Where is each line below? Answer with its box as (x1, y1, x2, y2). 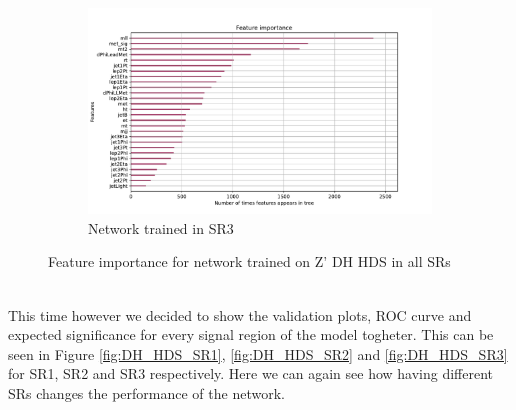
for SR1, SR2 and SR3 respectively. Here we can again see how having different (8, 363, 494, 384)
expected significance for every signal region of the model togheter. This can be (8, 324, 494, 345)
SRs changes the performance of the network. (8, 383, 285, 404)
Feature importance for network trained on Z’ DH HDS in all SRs (48, 251, 451, 272)
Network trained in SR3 (88, 217, 234, 238)
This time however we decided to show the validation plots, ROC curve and (8, 304, 472, 325)
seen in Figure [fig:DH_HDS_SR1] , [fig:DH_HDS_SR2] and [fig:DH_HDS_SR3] (8, 343, 508, 364)
